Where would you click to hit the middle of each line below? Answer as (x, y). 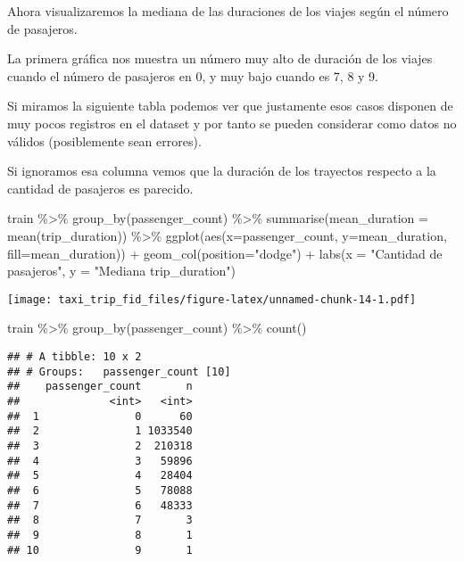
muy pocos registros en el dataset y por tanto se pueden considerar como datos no (232, 123)
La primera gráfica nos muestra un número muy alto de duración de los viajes (220, 58)
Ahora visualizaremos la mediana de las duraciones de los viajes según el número (228, 11)
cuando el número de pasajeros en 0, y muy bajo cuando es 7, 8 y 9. (193, 75)
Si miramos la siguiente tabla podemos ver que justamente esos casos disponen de (230, 106)
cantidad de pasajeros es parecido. (100, 188)
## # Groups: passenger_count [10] (119, 371)
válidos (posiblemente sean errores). (104, 140)
